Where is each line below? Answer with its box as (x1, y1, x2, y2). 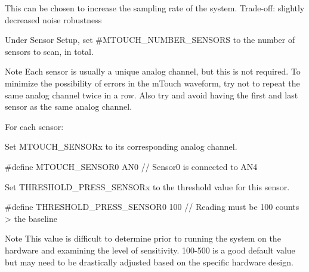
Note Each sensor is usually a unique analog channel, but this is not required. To (5, 65, 301, 78)
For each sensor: (5, 120, 64, 132)
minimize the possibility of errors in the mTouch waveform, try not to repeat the (5, 76, 300, 89)
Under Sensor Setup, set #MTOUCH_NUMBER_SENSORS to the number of (5, 33, 295, 46)
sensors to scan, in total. (5, 45, 94, 57)
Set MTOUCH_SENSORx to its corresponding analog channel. (5, 140, 237, 153)
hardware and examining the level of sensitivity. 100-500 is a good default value (5, 243, 295, 256)
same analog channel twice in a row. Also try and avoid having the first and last (5, 88, 298, 101)
